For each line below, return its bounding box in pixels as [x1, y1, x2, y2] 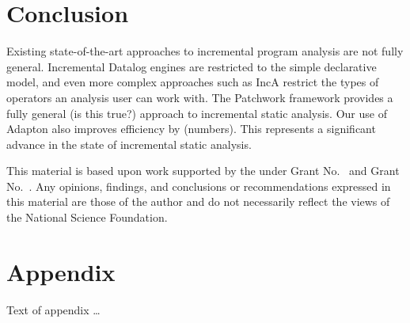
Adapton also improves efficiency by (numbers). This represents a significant [6, 120, 376, 137]
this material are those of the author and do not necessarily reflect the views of [6, 193, 390, 210]
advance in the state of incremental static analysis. [6, 135, 252, 152]
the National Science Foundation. [6, 209, 168, 226]
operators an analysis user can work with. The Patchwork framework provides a [6, 89, 393, 105]
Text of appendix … [6, 301, 101, 317]
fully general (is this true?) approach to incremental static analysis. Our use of [6, 104, 387, 121]
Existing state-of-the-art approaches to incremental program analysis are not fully [6, 43, 404, 59]
